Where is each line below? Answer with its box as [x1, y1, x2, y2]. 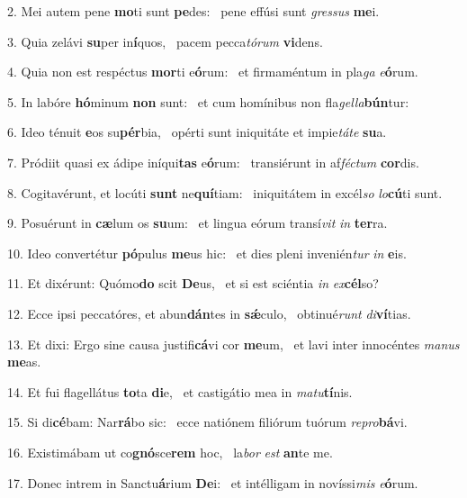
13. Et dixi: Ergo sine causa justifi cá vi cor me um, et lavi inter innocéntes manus [7, 334, 460, 353]
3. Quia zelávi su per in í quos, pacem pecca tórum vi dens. [7, 32, 323, 50]
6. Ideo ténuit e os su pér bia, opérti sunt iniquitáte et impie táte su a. [7, 122, 387, 141]
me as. [7, 352, 41, 371]
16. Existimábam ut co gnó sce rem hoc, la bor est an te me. [7, 442, 333, 461]
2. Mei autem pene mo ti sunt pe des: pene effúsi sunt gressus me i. [7, 2, 380, 20]
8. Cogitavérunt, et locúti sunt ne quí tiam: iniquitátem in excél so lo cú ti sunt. [7, 183, 443, 202]
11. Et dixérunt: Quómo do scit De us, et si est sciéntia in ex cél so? [7, 274, 379, 293]
